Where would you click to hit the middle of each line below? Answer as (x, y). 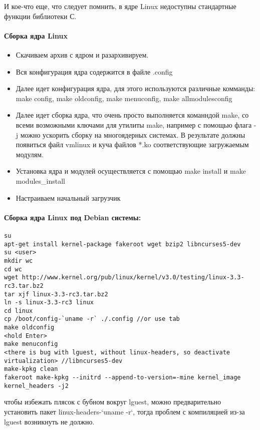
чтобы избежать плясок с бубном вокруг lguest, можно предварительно (113, 402)
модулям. (30, 154)
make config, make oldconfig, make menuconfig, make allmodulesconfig (124, 98)
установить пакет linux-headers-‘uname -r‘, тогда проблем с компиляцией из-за (124, 411)
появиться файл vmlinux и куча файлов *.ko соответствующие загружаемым (132, 144)
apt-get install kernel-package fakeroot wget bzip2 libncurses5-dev (122, 244)
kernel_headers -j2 (36, 386)
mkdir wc (19, 261)
